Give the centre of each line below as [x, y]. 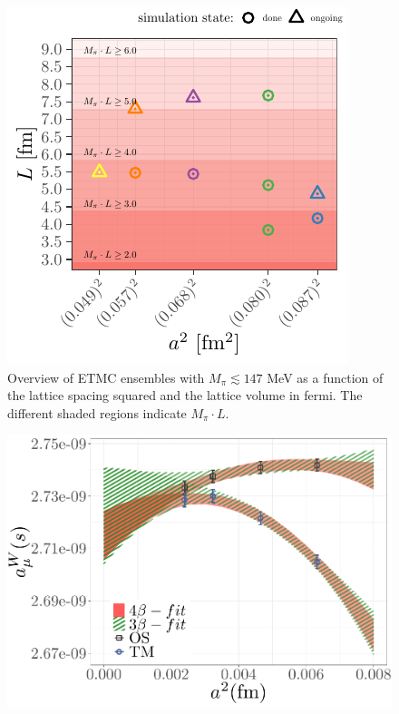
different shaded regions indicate [97, 412]
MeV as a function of [325, 377]
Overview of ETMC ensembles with [106, 377]
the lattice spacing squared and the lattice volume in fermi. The [185, 395]
